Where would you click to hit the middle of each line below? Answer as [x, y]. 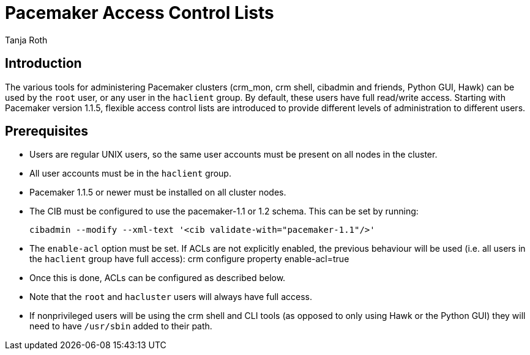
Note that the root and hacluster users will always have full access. [171, 297]
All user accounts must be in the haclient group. [130, 174]
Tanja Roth [26, 40]
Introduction [43, 64]
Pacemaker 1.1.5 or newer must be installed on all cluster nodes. [158, 192]
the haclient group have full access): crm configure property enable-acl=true [189, 259]
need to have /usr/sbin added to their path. [121, 326]
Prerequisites [47, 131]
